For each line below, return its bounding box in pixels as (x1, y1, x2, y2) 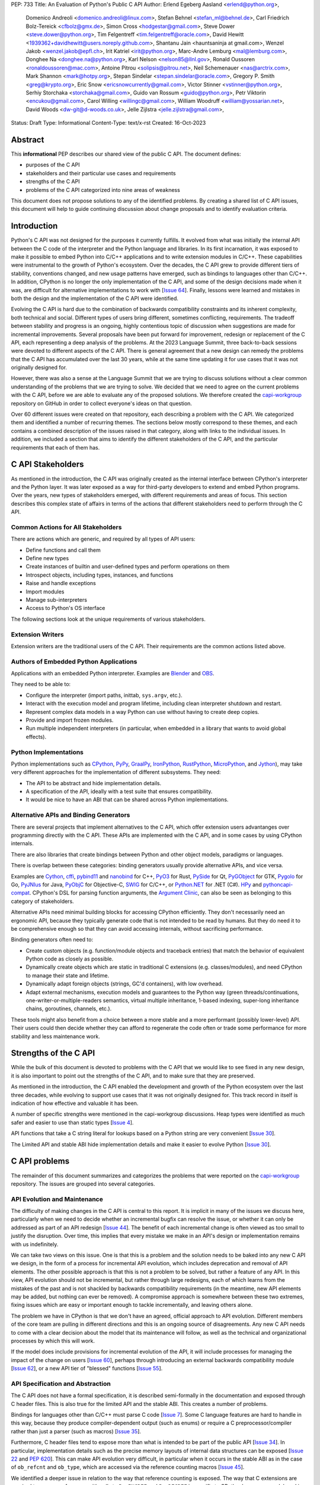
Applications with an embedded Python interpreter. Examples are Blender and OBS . (11, 670, 215, 677)
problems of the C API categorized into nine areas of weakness (25, 186, 180, 193)
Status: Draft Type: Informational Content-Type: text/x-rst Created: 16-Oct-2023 (11, 119, 206, 127)
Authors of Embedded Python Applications (11, 657, 137, 665)
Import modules (25, 588, 65, 595)
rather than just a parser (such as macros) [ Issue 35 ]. (11, 1427, 142, 1435)
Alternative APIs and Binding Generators (11, 811, 130, 819)
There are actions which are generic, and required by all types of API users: (11, 535, 196, 543)
